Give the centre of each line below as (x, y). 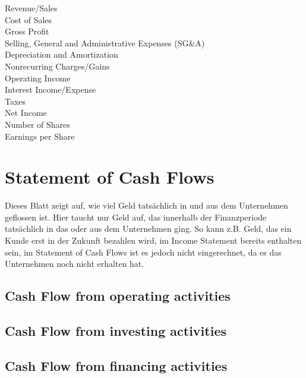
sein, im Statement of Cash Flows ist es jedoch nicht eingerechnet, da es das (143, 252)
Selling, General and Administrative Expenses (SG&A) (105, 42)
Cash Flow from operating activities (118, 296)
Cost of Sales (29, 19)
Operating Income (38, 78)
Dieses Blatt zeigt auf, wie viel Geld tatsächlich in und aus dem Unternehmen (146, 205)
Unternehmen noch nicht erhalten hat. (75, 264)
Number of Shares (37, 124)
